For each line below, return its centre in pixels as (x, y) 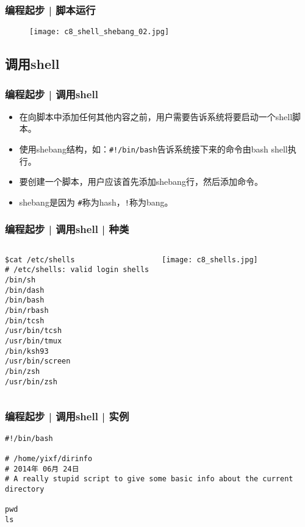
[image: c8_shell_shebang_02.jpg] (99, 32)
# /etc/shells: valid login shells (77, 270)
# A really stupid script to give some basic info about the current (149, 479)
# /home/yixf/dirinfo (49, 458)
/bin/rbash (27, 311)
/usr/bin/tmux (34, 341)
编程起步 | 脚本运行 (50, 9)
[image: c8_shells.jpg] (210, 260)
